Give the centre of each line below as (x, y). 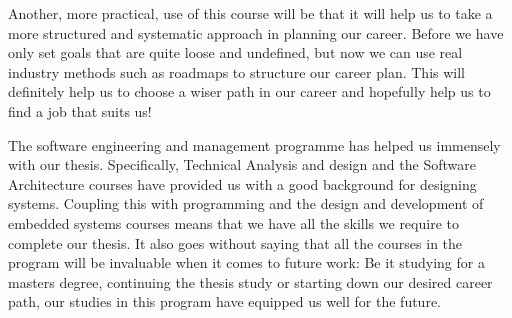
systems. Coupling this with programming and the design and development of (246, 203)
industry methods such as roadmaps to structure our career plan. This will (236, 71)
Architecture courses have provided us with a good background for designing (242, 183)
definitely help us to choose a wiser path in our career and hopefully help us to (249, 91)
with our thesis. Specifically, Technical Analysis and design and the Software (242, 164)
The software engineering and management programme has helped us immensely (254, 144)
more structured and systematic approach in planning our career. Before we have (256, 32)
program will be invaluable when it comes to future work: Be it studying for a (246, 262)
